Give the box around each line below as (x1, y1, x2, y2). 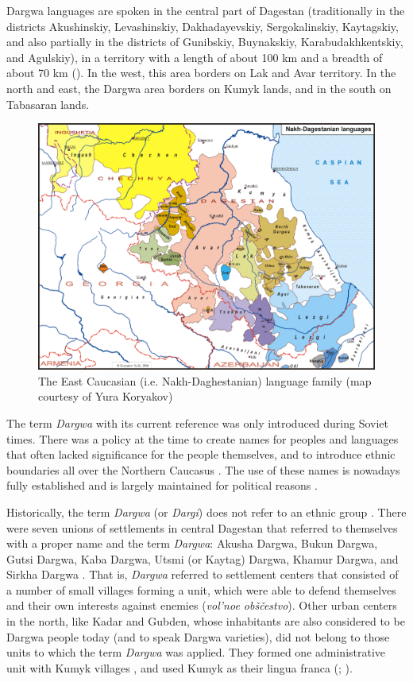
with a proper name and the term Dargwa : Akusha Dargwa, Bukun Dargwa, (6, 535, 378, 552)
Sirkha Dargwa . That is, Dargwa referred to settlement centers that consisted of (6, 566, 399, 583)
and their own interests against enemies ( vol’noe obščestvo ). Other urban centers (6, 597, 397, 614)
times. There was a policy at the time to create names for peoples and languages (6, 430, 399, 447)
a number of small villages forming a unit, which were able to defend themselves (6, 581, 396, 598)
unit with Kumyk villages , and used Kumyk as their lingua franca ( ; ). (6, 659, 353, 676)
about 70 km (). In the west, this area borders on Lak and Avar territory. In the (6, 64, 396, 81)
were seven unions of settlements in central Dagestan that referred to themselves (6, 519, 398, 536)
